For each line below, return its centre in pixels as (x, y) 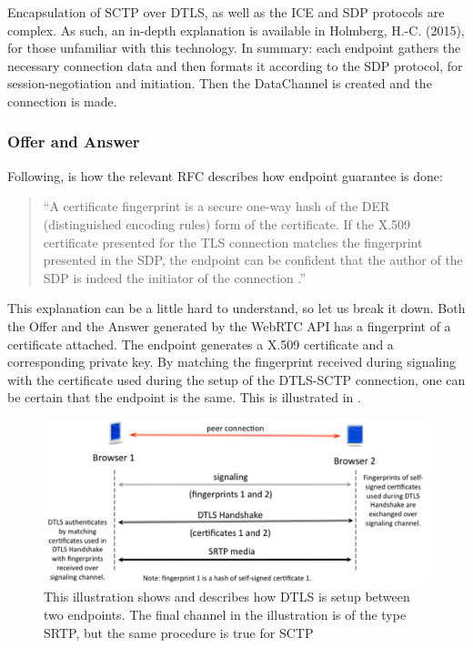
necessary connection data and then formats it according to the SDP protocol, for (235, 65)
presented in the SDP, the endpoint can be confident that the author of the (253, 260)
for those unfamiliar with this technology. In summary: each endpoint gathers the (234, 48)
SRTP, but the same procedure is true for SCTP (179, 632)
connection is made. (62, 101)
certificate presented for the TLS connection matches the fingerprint (233, 242)
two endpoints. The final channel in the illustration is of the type (225, 614)
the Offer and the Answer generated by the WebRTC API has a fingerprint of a (229, 325)
